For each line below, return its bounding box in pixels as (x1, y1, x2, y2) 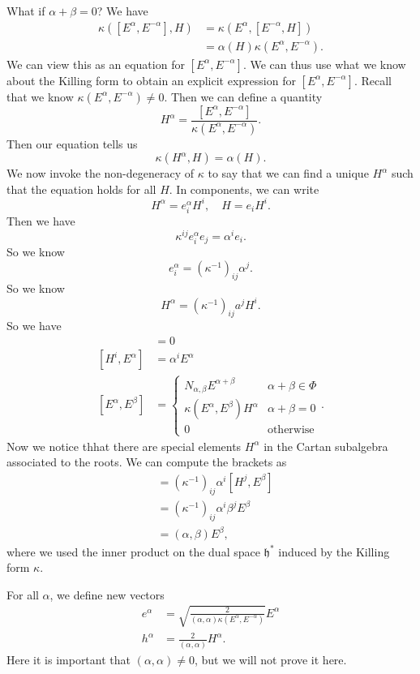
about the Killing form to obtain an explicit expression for (6, 71, 296, 88)
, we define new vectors (49, 586, 165, 603)
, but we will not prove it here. (194, 650, 347, 668)
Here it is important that (6, 650, 131, 668)
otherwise (267, 424, 315, 436)
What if (6, 2, 45, 19)
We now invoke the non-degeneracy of (6, 165, 195, 182)
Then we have (6, 212, 75, 229)
